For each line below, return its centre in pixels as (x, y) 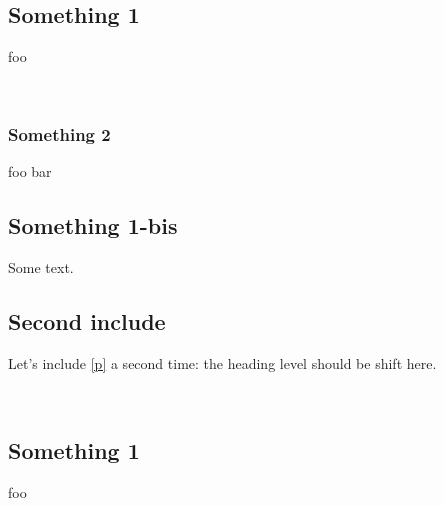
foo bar (30, 171)
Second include (87, 320)
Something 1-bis (93, 225)
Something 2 (59, 133)
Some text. (41, 267)
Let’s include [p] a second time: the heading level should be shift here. (222, 362)
